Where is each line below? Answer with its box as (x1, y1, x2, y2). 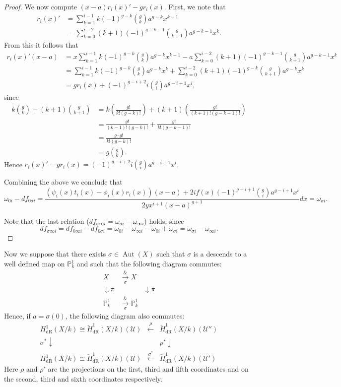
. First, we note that (164, 1, 226, 11)
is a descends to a (193, 249, 247, 259)
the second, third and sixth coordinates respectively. (4, 374, 162, 384)
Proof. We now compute (4, 1, 77, 11)
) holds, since (144, 215, 184, 226)
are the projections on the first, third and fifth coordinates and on (48, 364, 249, 374)
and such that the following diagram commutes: (76, 258, 222, 269)
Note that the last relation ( (4, 215, 89, 226)
